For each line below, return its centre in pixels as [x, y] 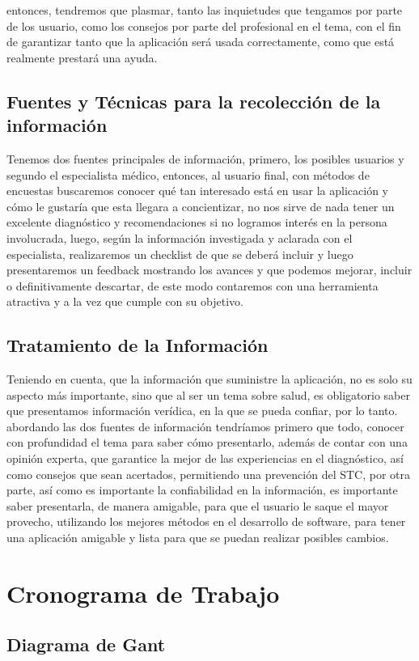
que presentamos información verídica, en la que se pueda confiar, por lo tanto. [202, 411]
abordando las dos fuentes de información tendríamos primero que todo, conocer [205, 426]
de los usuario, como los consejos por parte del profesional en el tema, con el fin [204, 25]
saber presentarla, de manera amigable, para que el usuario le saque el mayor [198, 505]
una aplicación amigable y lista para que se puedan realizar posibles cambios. [198, 538]
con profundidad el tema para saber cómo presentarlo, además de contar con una [207, 442]
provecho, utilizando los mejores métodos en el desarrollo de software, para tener [206, 521]
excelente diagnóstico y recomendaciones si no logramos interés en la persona [197, 222]
